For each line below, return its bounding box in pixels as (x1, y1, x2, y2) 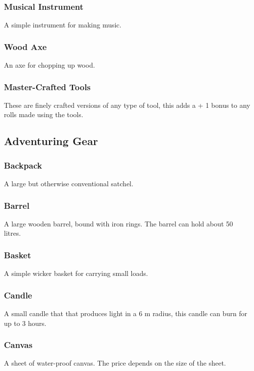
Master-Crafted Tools (4, 80, 91, 93)
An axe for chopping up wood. (4, 60, 95, 70)
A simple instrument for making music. (4, 20, 122, 30)
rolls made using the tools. (4, 109, 83, 120)
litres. (4, 228, 21, 238)
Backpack (4, 159, 42, 171)
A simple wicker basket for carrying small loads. (4, 268, 148, 278)
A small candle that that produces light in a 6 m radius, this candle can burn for (4, 308, 247, 319)
